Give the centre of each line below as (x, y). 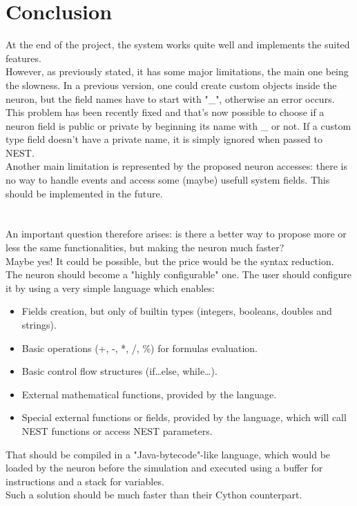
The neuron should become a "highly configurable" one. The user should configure (178, 274)
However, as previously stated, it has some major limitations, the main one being (177, 71)
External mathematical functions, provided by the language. (149, 394)
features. (23, 58)
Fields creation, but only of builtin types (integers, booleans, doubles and (177, 311)
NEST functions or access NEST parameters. (117, 430)
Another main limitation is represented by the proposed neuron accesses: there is (177, 166)
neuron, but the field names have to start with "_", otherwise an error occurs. (170, 98)
